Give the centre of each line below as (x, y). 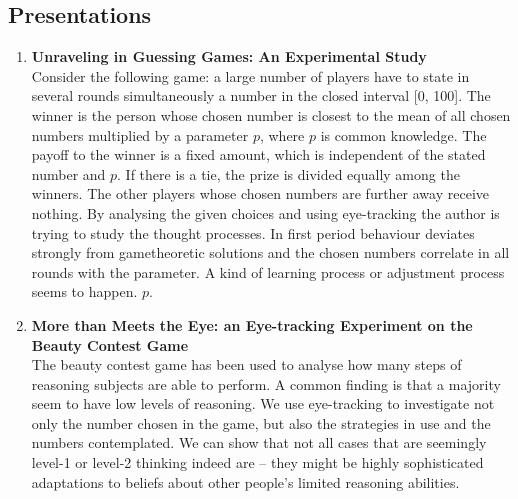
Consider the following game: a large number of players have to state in (250, 75)
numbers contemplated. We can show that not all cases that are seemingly (259, 442)
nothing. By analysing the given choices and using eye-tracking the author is (265, 212)
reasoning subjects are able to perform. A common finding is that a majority (266, 383)
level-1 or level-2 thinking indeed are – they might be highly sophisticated (257, 462)
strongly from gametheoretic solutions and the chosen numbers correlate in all (270, 252)
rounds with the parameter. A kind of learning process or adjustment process (268, 271)
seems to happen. (84, 291)
